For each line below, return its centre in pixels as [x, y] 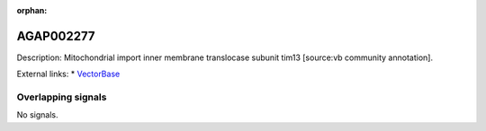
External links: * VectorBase [68, 74]
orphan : [32, 10]
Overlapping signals [62, 97]
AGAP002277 [56, 36]
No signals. [37, 115]
